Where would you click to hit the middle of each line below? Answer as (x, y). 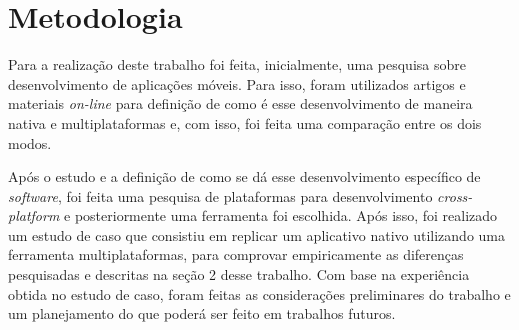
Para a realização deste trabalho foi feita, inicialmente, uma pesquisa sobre (237, 64)
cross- (455, 195)
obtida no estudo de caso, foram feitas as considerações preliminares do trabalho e (259, 293)
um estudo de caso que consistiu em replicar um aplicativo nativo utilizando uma (256, 234)
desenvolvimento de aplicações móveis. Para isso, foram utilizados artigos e (237, 83)
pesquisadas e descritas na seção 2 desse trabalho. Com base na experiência (239, 274)
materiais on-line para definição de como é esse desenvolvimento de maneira (240, 103)
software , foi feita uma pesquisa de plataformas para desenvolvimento (220, 195)
